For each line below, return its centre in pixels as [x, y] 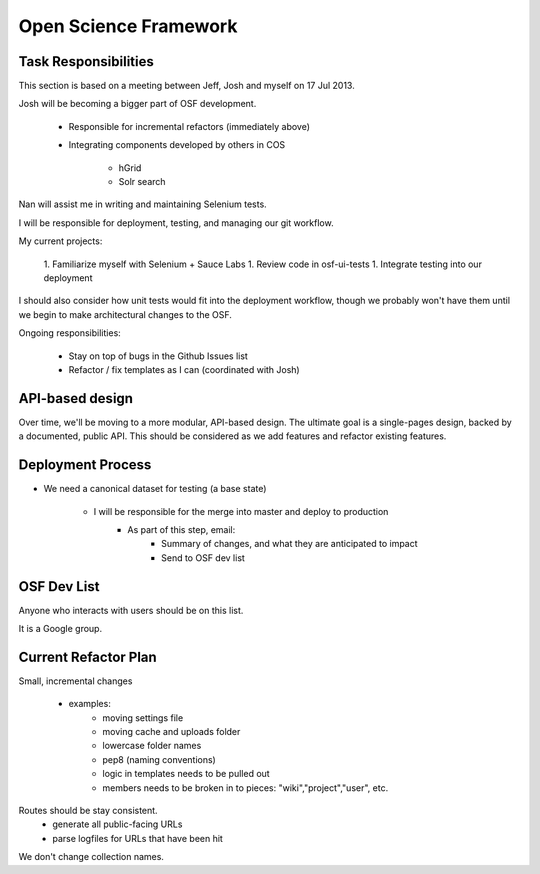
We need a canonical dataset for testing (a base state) [155, 489]
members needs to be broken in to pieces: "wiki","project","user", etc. [245, 787]
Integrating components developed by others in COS [177, 145]
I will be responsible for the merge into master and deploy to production [241, 511]
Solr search [142, 182]
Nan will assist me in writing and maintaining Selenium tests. [142, 204]
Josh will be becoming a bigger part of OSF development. [137, 104]
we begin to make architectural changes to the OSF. [125, 314]
